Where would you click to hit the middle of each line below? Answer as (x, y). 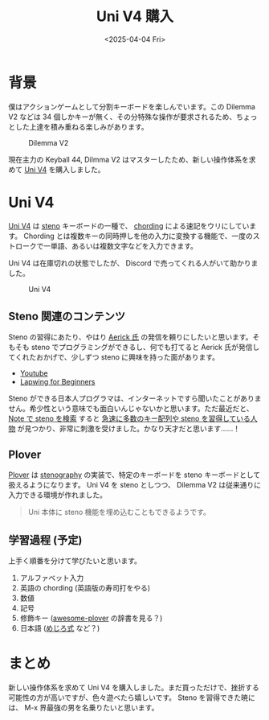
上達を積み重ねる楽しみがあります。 (89, 126)
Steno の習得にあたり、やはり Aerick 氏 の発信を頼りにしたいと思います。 (130, 337)
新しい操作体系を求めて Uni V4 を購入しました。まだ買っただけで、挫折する (134, 687)
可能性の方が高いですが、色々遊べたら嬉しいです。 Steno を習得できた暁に (132, 697)
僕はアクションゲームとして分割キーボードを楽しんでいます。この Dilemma (132, 106)
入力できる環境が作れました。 (57, 495)
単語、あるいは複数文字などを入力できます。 (124, 245)
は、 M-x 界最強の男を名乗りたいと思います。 (84, 708)
